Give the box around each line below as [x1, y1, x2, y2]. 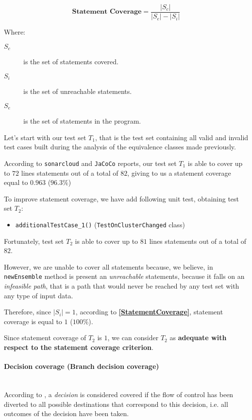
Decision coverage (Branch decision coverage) [4, 361, 159, 371]
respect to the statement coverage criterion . [4, 342, 153, 352]
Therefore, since [4, 307, 51, 317]
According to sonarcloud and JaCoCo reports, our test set [4, 158, 177, 168]
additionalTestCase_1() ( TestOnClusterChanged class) [15, 219, 185, 230]
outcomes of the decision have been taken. [4, 408, 129, 419]
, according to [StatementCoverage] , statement [75, 307, 223, 317]
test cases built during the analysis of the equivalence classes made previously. [4, 142, 236, 152]
